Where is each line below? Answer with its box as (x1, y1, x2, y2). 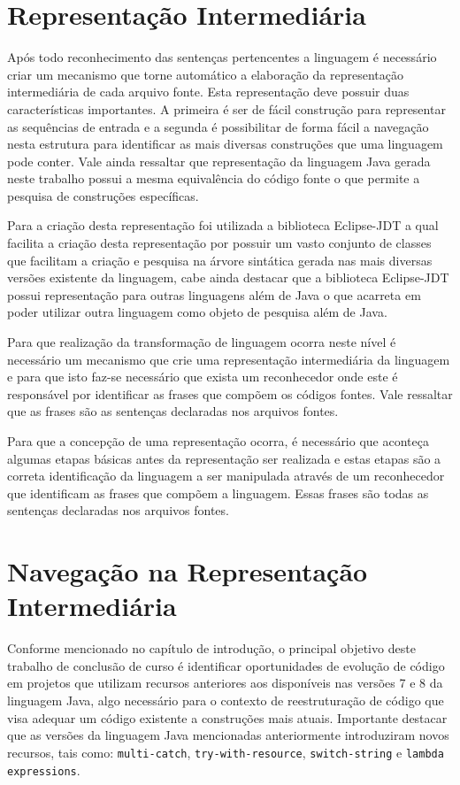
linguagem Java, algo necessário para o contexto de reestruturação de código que (7, 691, 444, 710)
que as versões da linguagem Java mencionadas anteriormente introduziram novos (7, 726, 449, 744)
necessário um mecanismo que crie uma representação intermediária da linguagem (7, 350, 450, 368)
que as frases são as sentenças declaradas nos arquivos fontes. (7, 402, 339, 420)
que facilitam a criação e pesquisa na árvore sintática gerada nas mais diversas (7, 250, 433, 269)
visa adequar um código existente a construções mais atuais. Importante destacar (7, 708, 448, 727)
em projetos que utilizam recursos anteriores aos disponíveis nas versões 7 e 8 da (7, 673, 443, 692)
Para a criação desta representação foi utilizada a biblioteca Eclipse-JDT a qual (7, 216, 439, 235)
